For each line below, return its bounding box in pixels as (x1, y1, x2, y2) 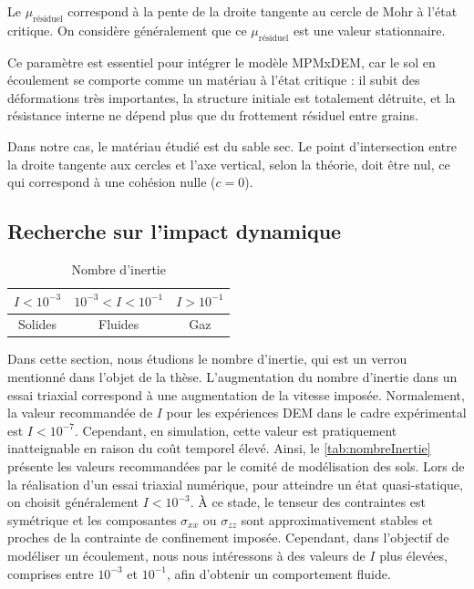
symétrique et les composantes (7, 510, 177, 529)
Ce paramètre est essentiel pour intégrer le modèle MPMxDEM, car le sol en (7, 52, 436, 71)
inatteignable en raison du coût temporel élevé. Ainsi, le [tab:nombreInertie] (7, 439, 431, 458)
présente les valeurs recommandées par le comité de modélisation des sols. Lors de (7, 457, 465, 476)
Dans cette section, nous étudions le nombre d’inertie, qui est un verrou (7, 349, 407, 368)
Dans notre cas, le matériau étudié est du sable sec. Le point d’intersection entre (7, 136, 457, 155)
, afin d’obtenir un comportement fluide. (167, 563, 391, 583)
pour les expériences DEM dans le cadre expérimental (166, 403, 467, 422)
